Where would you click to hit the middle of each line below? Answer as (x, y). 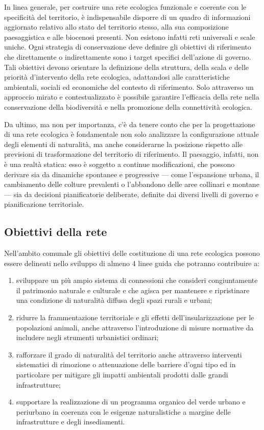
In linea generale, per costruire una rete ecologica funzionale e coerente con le (125, 7)
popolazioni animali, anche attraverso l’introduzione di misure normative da (135, 327)
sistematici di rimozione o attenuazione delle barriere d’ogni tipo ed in (126, 364)
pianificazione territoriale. (44, 204)
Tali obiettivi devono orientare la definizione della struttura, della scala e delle (127, 67)
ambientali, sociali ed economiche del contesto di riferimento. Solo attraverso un (129, 87)
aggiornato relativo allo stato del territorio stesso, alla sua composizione (116, 27)
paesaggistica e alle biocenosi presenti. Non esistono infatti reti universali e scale (130, 37)
